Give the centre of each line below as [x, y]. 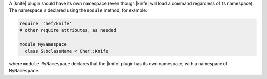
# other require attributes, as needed [68, 30]
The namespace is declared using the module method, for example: [78, 10]
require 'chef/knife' [46, 24]
